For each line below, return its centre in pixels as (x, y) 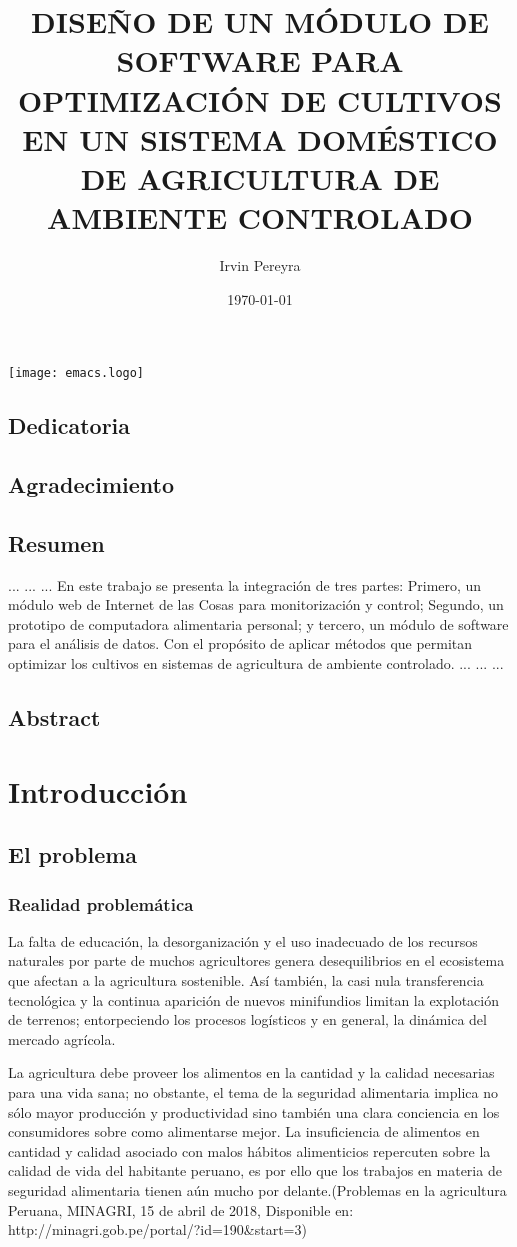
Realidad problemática (101, 903)
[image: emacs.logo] (76, 373)
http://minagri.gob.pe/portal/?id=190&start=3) (157, 1229)
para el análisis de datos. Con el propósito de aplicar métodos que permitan (240, 643)
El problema (73, 854)
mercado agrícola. (62, 1038)
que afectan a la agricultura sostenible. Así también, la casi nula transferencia (246, 979)
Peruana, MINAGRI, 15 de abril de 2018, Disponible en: (181, 1209)
